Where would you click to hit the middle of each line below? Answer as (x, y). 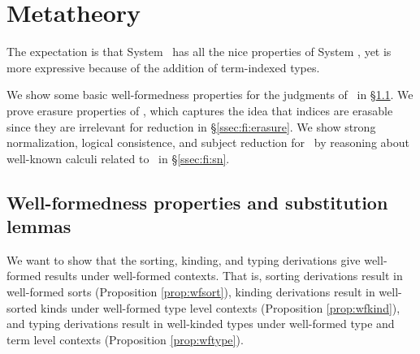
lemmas (39, 226)
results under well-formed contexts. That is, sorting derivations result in (224, 276)
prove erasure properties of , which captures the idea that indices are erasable (200, 110)
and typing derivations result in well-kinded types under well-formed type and (201, 324)
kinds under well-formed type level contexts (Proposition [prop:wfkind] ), (221, 307)
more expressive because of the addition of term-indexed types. (163, 67)
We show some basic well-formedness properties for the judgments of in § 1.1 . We (210, 95)
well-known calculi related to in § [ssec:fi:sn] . (118, 158)
